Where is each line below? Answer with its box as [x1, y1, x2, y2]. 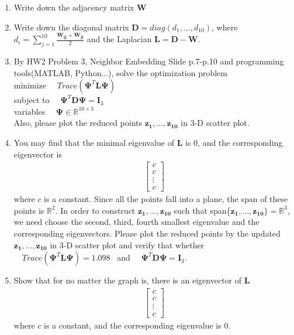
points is [13, 204, 44, 216]
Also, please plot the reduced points [13, 117, 143, 129]
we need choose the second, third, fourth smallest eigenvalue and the [13, 216, 260, 228]
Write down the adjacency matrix [13, 1, 134, 13]
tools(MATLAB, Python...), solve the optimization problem [13, 66, 227, 78]
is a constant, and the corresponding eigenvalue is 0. [44, 319, 231, 331]
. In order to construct [55, 204, 136, 216]
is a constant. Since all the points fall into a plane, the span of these [44, 193, 288, 205]
